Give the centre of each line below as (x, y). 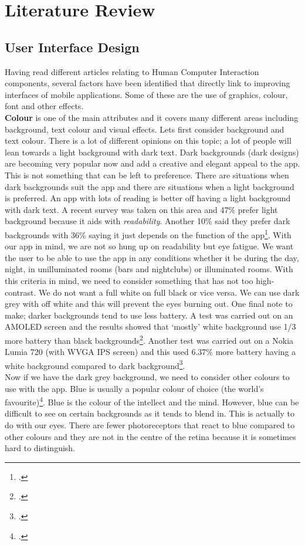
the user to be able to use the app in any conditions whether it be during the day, (152, 257)
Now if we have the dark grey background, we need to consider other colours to (147, 376)
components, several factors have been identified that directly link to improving (148, 83)
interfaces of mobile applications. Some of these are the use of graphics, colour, (146, 94)
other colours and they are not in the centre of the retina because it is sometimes (150, 436)
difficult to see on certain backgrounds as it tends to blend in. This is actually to (150, 413)
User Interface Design (72, 47)
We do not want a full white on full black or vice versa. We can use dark (169, 292)
